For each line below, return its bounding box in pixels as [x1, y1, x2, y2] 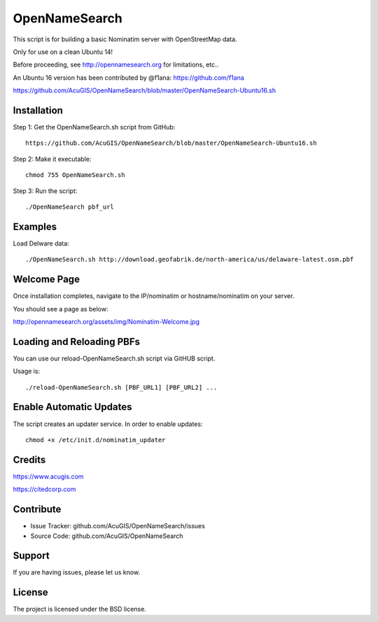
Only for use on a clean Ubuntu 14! [13, 48, 113, 56]
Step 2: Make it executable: [13, 155, 92, 163]
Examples [13, 220, 57, 232]
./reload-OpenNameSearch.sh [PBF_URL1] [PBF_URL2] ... [25, 383, 218, 391]
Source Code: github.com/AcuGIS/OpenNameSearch [30, 532, 183, 540]
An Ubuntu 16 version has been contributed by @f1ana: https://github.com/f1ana [13, 73, 244, 82]
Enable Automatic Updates [13, 401, 132, 413]
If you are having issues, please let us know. [13, 568, 140, 577]
